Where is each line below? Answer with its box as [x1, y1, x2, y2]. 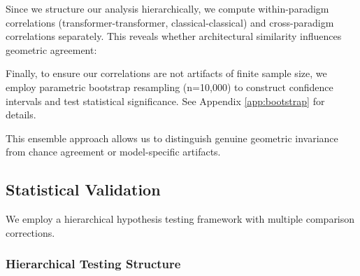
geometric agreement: [6, 42, 97, 57]
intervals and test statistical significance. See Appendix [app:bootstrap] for [6, 93, 325, 108]
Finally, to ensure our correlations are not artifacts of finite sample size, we [6, 66, 327, 81]
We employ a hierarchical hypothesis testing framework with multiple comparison [6, 212, 355, 226]
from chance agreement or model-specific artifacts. [6, 144, 221, 159]
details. [6, 107, 36, 122]
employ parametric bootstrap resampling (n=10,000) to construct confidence [6, 79, 333, 94]
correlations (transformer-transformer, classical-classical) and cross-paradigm [6, 15, 334, 29]
